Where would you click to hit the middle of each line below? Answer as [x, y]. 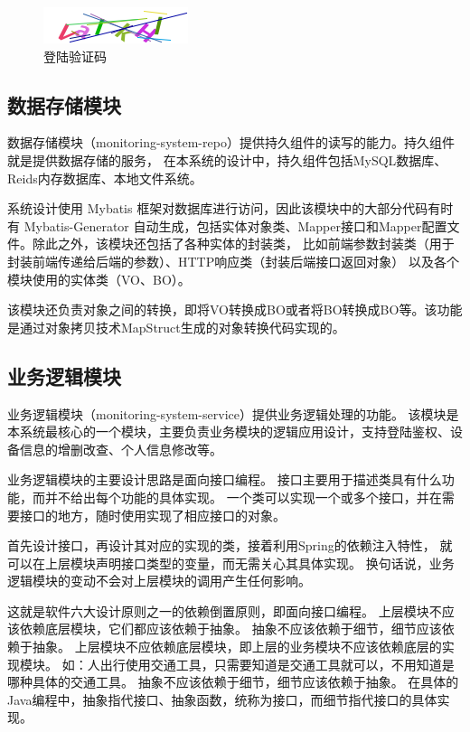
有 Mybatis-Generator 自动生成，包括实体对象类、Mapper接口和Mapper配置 [227, 225]
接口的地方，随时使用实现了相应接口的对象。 [152, 515]
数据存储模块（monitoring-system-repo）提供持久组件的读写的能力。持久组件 [231, 142]
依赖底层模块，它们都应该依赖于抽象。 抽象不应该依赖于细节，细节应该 [230, 629]
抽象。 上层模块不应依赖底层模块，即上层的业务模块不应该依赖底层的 [237, 647]
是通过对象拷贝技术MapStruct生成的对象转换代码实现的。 [176, 327]
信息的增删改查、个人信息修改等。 [121, 449]
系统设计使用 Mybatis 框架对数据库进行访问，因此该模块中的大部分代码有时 [230, 208]
